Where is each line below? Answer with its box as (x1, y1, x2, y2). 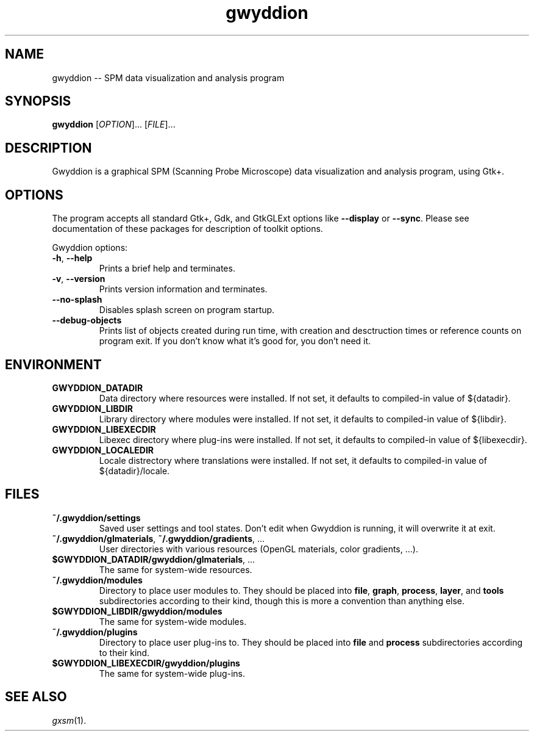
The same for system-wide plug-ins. (99, 668, 246, 679)
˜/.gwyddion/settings (52, 512, 141, 523)
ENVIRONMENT (5, 356, 102, 372)
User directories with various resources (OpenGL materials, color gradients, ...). (99, 543, 418, 554)
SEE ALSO (5, 689, 67, 705)
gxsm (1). (52, 715, 87, 726)
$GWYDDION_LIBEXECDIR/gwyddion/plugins (52, 657, 240, 668)
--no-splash (52, 294, 102, 305)
